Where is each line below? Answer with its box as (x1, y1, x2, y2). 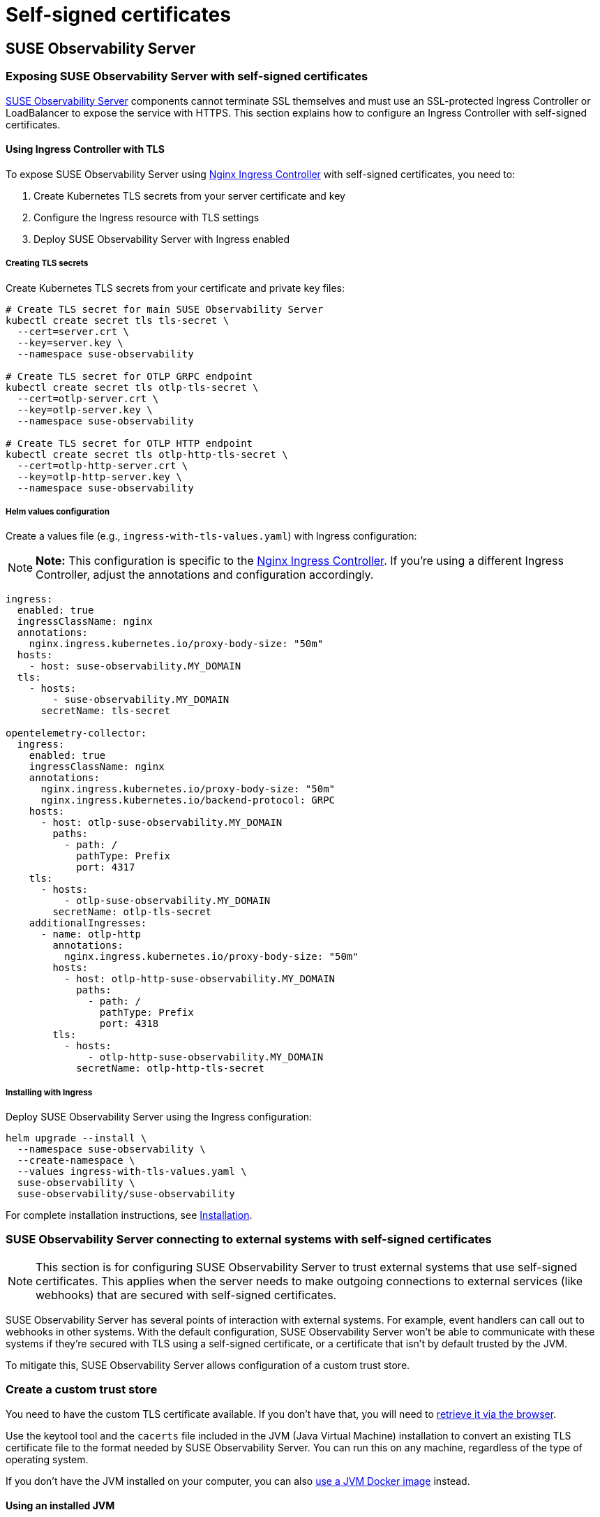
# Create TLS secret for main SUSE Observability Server (6, 303, 324, 315)
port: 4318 (99, 1018, 159, 1030)
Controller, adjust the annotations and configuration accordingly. (36, 568, 374, 582)
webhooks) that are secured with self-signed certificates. (36, 1287, 337, 1302)
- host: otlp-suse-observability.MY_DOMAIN (40, 817, 283, 829)
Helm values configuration (6, 506, 110, 517)
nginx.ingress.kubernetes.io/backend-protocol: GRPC (40, 794, 336, 806)
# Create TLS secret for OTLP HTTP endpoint (6, 437, 253, 449)
